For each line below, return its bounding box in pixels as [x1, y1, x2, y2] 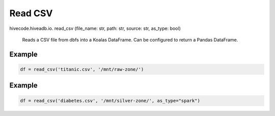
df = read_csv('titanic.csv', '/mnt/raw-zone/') [20, 66, 144, 72]
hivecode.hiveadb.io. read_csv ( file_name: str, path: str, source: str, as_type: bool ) [9, 25, 181, 31]
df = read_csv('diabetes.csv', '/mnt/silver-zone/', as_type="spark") [20, 98, 201, 103]
